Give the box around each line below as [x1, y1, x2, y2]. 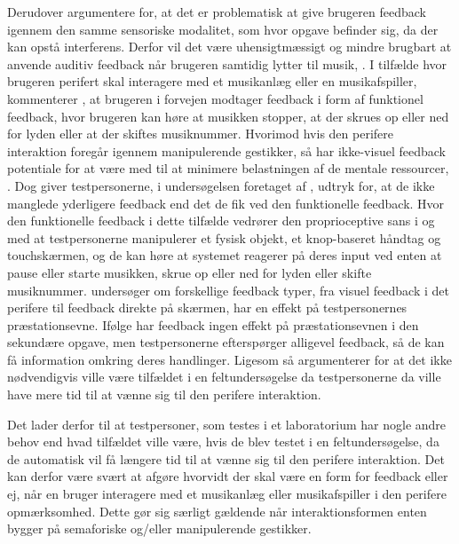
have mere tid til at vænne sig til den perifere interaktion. [7, 385, 321, 404]
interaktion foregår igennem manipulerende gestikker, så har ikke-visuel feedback [7, 141, 446, 160]
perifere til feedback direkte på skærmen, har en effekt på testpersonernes [7, 298, 408, 317]
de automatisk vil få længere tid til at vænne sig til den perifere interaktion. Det [7, 449, 445, 468]
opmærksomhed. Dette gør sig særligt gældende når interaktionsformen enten [7, 501, 427, 520]
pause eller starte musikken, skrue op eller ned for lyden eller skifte [7, 263, 372, 281]
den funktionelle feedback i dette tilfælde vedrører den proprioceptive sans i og [7, 211, 435, 230]
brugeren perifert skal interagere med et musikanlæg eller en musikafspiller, [7, 72, 417, 91]
